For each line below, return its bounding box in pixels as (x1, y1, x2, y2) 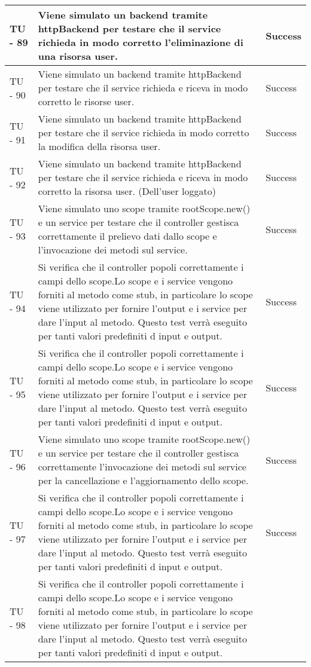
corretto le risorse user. (38, 94, 135, 108)
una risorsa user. (38, 49, 118, 63)
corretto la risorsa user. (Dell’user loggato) (38, 184, 216, 198)
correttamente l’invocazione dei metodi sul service (38, 460, 246, 473)
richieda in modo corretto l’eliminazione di (38, 35, 243, 49)
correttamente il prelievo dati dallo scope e (38, 229, 217, 243)
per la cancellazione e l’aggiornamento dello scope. (38, 473, 249, 487)
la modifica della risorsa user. (38, 139, 161, 153)
